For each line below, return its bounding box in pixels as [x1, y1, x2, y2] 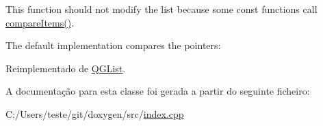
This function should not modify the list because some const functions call [5, 2, 318, 16]
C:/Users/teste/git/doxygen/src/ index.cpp [5, 106, 184, 121]
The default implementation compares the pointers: [5, 38, 221, 52]
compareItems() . [5, 15, 75, 29]
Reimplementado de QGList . [5, 61, 126, 75]
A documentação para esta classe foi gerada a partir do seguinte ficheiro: [5, 84, 310, 98]
